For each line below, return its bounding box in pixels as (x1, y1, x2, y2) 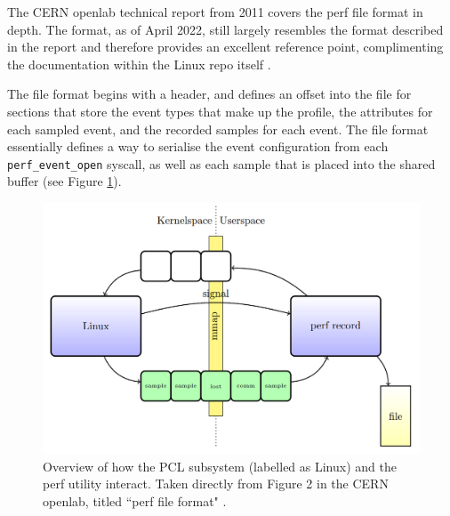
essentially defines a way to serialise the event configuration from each (7, 137, 389, 156)
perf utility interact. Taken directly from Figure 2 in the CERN (43, 474, 389, 493)
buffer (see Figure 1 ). (7, 172, 122, 190)
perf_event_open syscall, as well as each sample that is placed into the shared (7, 154, 436, 173)
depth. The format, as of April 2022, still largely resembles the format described (7, 20, 444, 38)
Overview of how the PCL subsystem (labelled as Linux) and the (43, 456, 397, 475)
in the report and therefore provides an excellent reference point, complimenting (7, 37, 444, 56)
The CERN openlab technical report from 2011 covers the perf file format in (7, 3, 423, 20)
